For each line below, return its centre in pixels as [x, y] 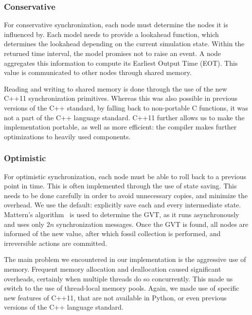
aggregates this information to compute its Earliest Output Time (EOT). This [121, 63]
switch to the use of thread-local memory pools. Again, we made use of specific [122, 288]
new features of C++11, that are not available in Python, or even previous [115, 297]
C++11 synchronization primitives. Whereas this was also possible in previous [121, 98]
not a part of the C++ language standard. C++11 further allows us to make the [124, 117]
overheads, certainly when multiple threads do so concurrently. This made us [118, 278]
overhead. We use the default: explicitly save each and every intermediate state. [123, 205]
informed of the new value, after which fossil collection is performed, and [112, 233]
